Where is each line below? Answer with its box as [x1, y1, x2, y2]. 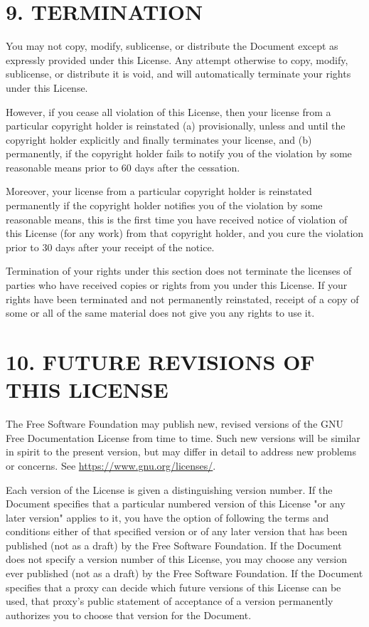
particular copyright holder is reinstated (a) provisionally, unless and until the [6, 118, 346, 133]
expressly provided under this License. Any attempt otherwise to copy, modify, [6, 52, 348, 67]
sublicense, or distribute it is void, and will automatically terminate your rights [6, 66, 351, 81]
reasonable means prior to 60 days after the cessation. [6, 159, 240, 174]
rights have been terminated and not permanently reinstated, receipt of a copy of [6, 291, 359, 306]
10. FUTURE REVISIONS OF [6, 347, 315, 376]
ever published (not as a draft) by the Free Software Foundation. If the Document [6, 566, 363, 581]
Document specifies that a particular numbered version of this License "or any [6, 496, 346, 511]
